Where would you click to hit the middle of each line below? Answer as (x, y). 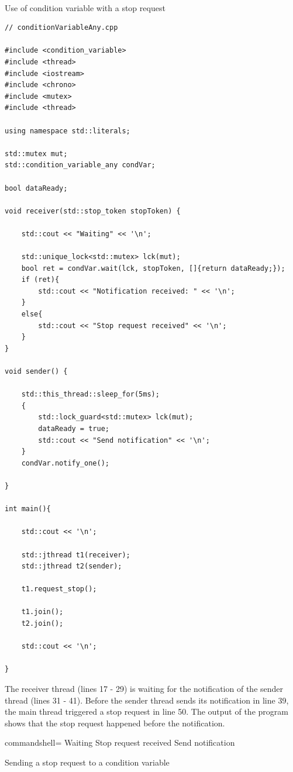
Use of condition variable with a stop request (85, 7)
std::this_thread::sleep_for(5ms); (90, 394)
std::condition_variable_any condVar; (80, 165)
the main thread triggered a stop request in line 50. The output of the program (146, 711)
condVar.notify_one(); (65, 463)
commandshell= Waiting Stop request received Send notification (120, 742)
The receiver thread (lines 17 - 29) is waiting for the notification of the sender (144, 689)
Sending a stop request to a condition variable (87, 762)
